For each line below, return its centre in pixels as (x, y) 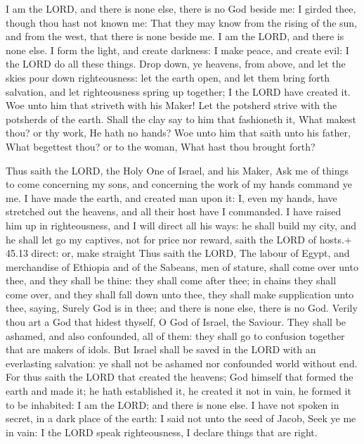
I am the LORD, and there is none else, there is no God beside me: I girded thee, (181, 8)
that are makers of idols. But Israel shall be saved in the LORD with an (161, 349)
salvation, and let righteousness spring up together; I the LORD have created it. (178, 91)
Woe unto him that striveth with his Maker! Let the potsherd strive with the (171, 105)
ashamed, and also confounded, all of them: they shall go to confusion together (175, 335)
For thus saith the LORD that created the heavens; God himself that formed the (180, 377)
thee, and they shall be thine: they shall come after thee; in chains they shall (171, 280)
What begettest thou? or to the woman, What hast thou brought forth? (161, 146)
